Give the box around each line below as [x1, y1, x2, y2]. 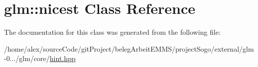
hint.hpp [49, 53, 76, 64]
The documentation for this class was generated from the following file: [4, 27, 221, 37]
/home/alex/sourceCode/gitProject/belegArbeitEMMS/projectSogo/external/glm [4, 43, 254, 54]
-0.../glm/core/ [4, 53, 50, 64]
